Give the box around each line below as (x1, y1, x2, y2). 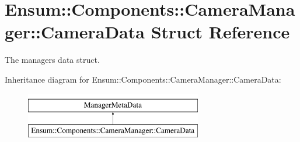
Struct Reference (151, 20, 290, 44)
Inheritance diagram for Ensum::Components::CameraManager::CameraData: (5, 73, 281, 85)
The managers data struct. (5, 54, 100, 66)
